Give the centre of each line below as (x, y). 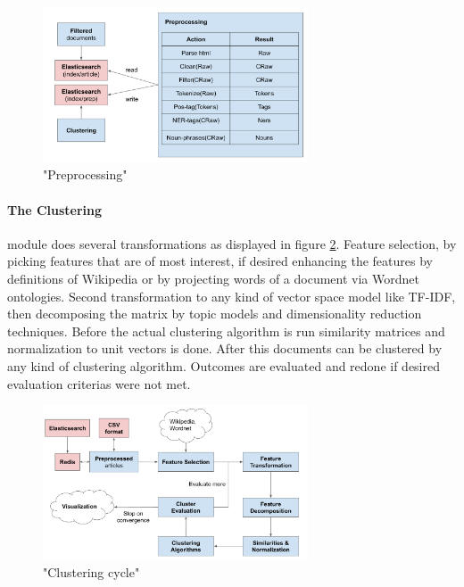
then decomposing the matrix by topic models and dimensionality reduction (215, 314)
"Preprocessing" (85, 174)
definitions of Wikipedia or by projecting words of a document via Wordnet (213, 279)
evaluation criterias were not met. (99, 383)
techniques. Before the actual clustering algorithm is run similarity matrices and (226, 331)
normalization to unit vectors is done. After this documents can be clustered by (225, 348)
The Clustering (55, 209)
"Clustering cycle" (91, 572)
